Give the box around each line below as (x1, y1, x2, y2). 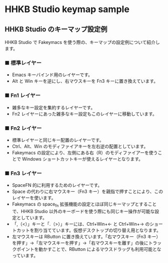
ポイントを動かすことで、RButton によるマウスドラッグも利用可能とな (16, 246, 161, 252)
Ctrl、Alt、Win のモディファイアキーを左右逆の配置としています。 (12, 143, 148, 149)
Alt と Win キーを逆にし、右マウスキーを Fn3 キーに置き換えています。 (12, 78, 158, 84)
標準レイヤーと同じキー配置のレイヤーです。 (12, 137, 104, 143)
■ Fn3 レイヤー (5, 170, 42, 177)
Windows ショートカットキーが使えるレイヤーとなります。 (22, 155, 143, 162)
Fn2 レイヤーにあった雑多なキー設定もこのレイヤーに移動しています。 (12, 111, 157, 117)
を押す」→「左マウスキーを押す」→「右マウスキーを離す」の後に (12, 240, 149, 246)
